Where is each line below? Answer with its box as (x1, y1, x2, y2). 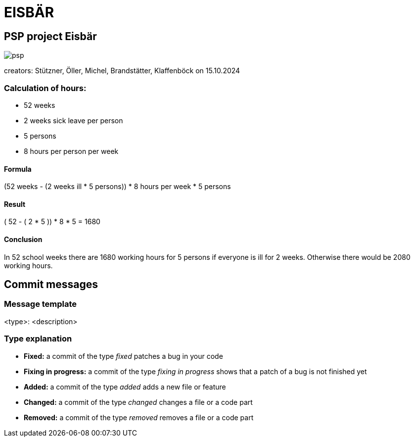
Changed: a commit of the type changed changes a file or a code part (24, 397, 253, 406)
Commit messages (4, 278, 98, 291)
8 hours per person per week (24, 147, 119, 155)
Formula (4, 164, 32, 173)
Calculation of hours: (4, 83, 87, 93)
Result (4, 199, 26, 208)
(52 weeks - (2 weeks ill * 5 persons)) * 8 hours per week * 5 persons (4, 182, 231, 191)
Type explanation (4, 334, 72, 344)
